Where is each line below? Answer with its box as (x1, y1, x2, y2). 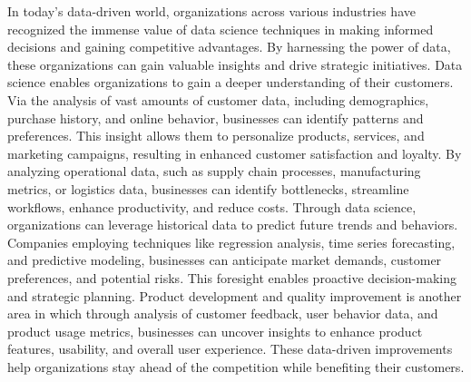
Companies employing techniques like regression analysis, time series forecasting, (7, 232, 456, 251)
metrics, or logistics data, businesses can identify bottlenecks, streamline (7, 179, 409, 198)
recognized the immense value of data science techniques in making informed (7, 19, 434, 38)
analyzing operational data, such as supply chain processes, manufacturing (7, 162, 421, 181)
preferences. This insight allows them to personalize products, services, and (7, 126, 425, 145)
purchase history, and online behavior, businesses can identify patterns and (7, 108, 424, 127)
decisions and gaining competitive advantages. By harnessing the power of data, (7, 37, 451, 56)
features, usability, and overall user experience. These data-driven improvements (7, 339, 453, 358)
